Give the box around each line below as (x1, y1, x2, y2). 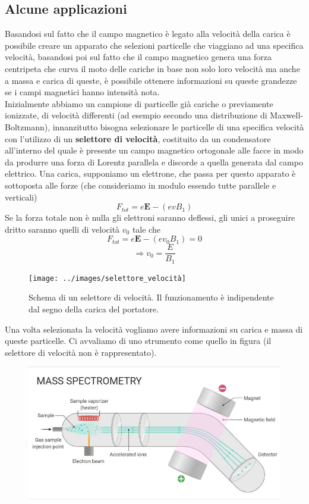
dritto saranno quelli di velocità (5, 223, 120, 235)
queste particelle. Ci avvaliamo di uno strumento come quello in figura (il (5, 334, 272, 347)
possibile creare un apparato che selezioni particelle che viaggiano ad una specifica (5, 39, 304, 51)
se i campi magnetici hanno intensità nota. (5, 86, 160, 98)
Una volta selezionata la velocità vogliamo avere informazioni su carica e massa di (5, 323, 303, 335)
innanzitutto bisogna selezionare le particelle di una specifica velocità (52, 120, 304, 133)
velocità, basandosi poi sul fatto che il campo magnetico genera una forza (5, 51, 272, 63)
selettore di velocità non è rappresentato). (5, 346, 157, 358)
